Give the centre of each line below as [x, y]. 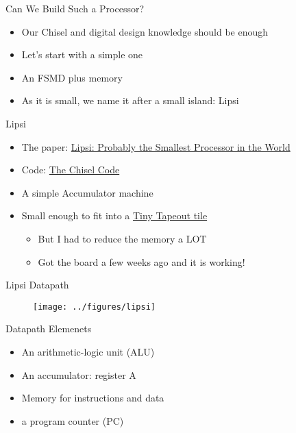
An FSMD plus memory [72, 77]
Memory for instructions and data [93, 398]
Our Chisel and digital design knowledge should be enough [145, 31]
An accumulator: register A [79, 374]
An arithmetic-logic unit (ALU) [88, 351]
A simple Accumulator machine [87, 192]
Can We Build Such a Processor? [75, 8]
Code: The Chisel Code [71, 170]
